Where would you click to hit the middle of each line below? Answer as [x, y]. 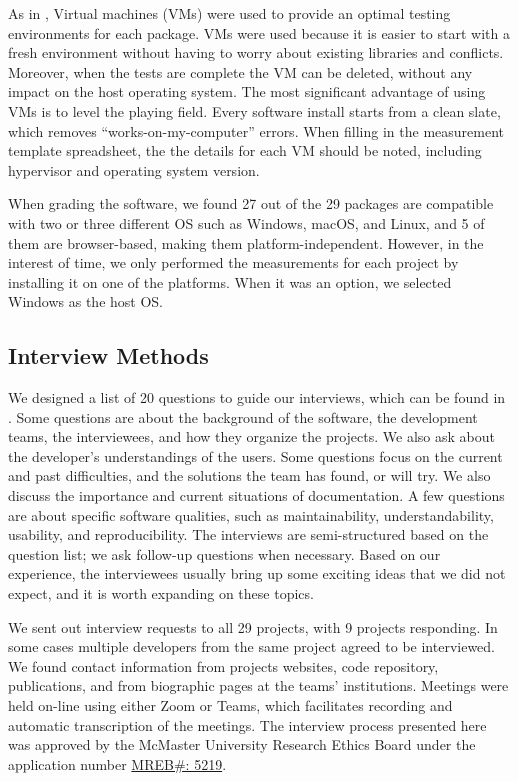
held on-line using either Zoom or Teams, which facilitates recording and [230, 705]
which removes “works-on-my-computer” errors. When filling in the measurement [256, 130]
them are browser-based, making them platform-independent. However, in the [246, 242]
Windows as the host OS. [86, 301]
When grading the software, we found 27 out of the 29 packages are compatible [251, 203]
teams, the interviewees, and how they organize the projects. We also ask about [251, 436]
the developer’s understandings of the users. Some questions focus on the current [255, 455]
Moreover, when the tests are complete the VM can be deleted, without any [240, 71]
